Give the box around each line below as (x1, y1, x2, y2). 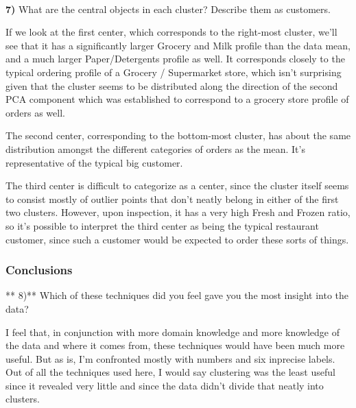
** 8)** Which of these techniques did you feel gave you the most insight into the (5, 288, 348, 302)
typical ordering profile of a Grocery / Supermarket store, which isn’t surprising (5, 64, 342, 79)
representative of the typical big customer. (5, 155, 183, 169)
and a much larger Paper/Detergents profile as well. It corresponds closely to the (5, 51, 345, 66)
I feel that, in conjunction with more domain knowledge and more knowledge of (5, 324, 340, 339)
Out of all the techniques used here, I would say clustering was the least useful (5, 365, 335, 379)
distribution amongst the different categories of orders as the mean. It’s (5, 141, 305, 156)
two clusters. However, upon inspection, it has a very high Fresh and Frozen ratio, (5, 205, 351, 219)
